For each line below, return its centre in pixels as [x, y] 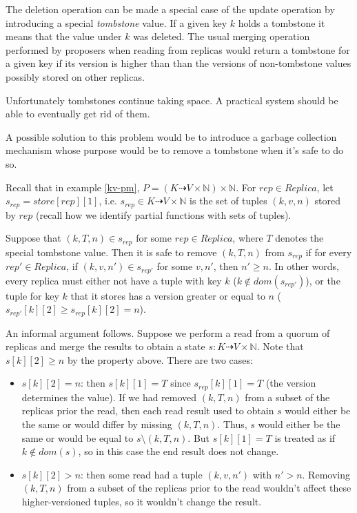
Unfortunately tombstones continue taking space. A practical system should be [172, 100]
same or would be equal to [78, 437]
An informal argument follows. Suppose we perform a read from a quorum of [168, 332]
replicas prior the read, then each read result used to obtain [148, 410]
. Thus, [232, 424]
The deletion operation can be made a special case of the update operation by [170, 9]
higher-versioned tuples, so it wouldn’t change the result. [142, 501]
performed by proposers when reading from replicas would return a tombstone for [178, 49]
